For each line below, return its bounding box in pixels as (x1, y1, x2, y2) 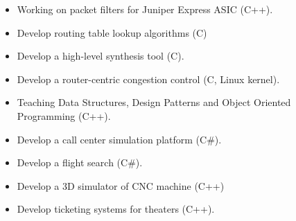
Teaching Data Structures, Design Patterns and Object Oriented (17, 95, 291, 109)
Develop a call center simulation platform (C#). (17, 132, 222, 146)
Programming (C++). (17, 108, 111, 123)
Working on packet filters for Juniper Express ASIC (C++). (17, 2, 273, 16)
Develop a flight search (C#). (17, 155, 143, 170)
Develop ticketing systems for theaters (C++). (17, 202, 215, 216)
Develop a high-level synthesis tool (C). (17, 48, 184, 63)
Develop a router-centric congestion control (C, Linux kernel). (17, 71, 280, 86)
